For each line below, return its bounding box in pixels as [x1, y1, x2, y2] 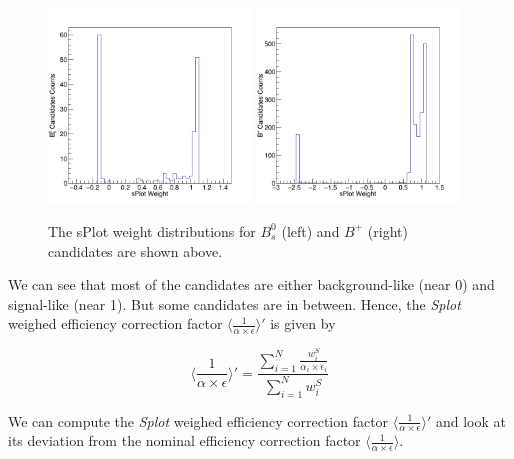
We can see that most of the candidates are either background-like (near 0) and [8, 274, 495, 295]
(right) [367, 220, 408, 241]
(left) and [281, 220, 340, 241]
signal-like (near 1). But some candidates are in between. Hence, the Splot [8, 293, 461, 314]
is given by [270, 313, 336, 334]
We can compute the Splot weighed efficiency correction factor [8, 410, 389, 431]
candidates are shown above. [48, 240, 223, 261]
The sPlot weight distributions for [48, 220, 256, 241]
